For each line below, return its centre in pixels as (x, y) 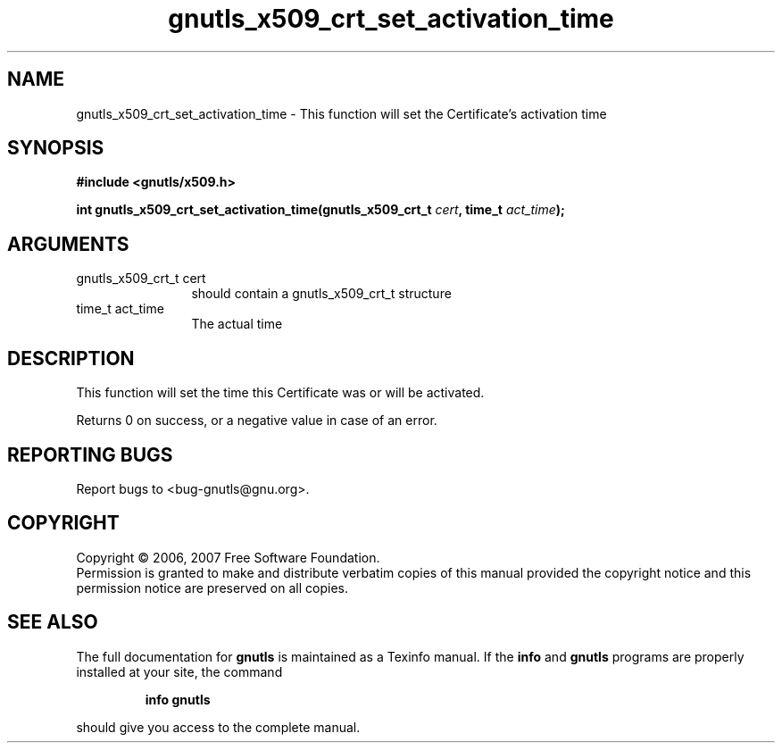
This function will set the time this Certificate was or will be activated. (280, 393)
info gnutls (178, 699)
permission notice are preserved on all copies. (212, 587)
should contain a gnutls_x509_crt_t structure (321, 294)
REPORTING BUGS (90, 454)
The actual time (237, 324)
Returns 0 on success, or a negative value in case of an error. (257, 421)
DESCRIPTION (71, 358)
